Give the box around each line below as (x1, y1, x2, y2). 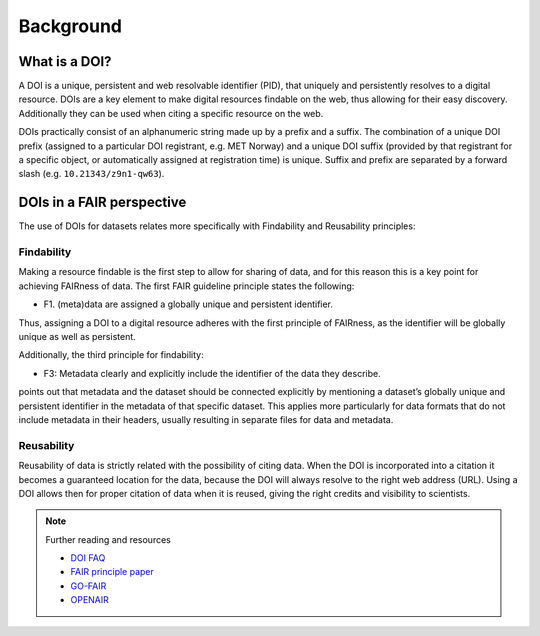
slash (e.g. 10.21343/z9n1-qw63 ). (18, 168, 165, 180)
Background (18, 15, 122, 37)
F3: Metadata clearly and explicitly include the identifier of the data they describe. (43, 367, 381, 379)
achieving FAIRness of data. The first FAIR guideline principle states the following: (18, 280, 355, 292)
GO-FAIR (70, 580, 107, 592)
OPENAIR (70, 594, 110, 606)
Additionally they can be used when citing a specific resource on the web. (18, 107, 324, 119)
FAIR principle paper (70, 566, 155, 578)
